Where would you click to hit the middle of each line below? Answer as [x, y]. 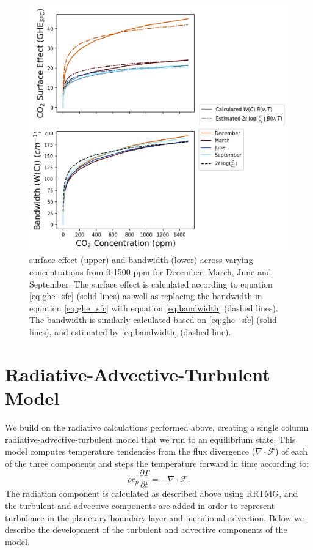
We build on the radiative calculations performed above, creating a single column [157, 427]
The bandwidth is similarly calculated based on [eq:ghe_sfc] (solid [153, 320]
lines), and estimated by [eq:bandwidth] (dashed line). [130, 332]
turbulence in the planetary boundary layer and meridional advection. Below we [155, 517]
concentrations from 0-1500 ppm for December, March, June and [150, 272]
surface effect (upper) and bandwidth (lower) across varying [141, 260]
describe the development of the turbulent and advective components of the [146, 530]
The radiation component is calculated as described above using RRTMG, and [152, 493]
